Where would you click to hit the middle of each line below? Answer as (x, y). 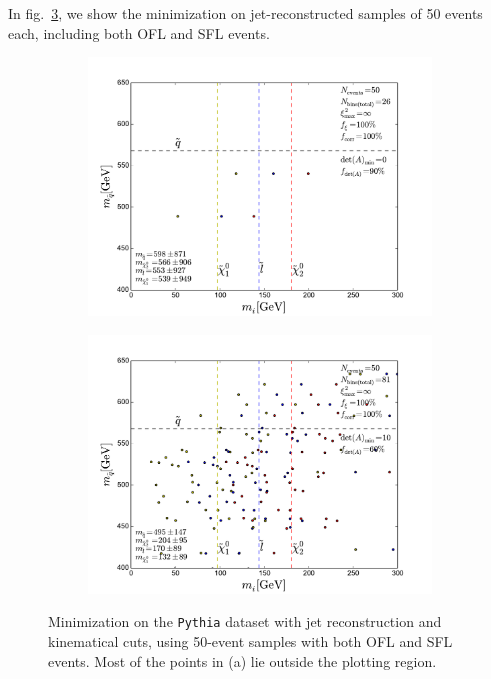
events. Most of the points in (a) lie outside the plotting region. (242, 660)
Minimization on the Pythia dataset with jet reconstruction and (245, 621)
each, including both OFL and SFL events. (139, 32)
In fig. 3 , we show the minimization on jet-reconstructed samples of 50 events (245, 13)
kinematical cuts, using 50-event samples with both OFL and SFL (250, 641)
